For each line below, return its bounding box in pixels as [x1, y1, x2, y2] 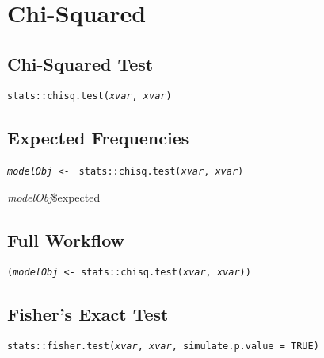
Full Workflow [7, 228, 125, 252]
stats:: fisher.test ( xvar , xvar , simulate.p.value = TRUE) [7, 340, 319, 352]
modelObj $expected [7, 189, 101, 206]
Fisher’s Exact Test [7, 301, 169, 325]
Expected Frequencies [7, 125, 189, 149]
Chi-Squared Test [7, 51, 154, 75]
